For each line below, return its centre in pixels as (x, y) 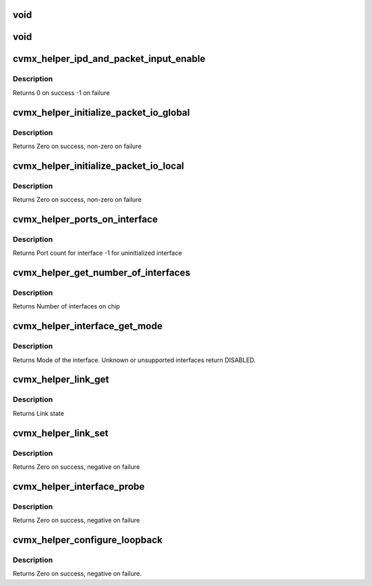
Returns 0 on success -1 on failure (61, 92)
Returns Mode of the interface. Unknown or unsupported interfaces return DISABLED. (134, 360)
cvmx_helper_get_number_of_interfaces (102, 273)
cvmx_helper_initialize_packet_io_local (99, 166)
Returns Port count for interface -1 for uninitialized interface (97, 253)
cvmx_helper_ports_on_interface (85, 219)
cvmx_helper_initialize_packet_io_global (101, 113)
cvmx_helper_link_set (61, 433)
